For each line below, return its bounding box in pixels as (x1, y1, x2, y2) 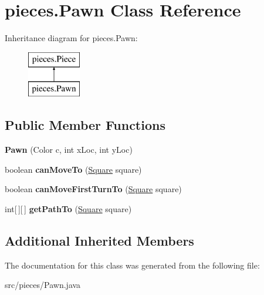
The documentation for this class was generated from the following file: (5, 259, 260, 271)
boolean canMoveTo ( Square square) (5, 163, 142, 175)
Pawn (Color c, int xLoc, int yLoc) (5, 143, 133, 156)
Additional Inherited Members (5, 231, 194, 249)
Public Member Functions (5, 116, 165, 134)
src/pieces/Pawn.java (5, 279, 81, 291)
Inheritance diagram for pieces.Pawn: (5, 32, 138, 44)
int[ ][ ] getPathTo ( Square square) (5, 202, 132, 214)
